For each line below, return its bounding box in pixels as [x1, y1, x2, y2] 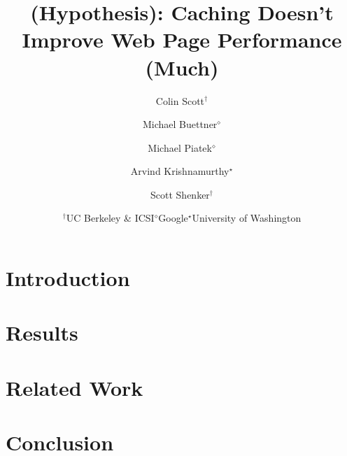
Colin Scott [155, 93, 205, 108]
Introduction [6, 264, 130, 292]
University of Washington [192, 211, 302, 225]
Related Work [6, 373, 143, 401]
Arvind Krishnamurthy [130, 164, 229, 178]
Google [158, 211, 188, 225]
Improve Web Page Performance [22, 25, 342, 54]
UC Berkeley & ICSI [66, 211, 155, 225]
